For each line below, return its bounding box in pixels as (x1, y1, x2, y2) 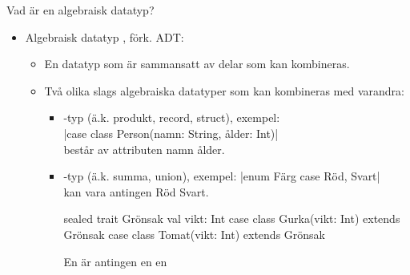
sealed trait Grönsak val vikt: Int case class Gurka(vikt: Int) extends (63, 210, 400, 227)
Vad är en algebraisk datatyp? (6, 2, 155, 18)
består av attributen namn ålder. (63, 140, 225, 157)
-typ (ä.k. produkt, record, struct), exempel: (63, 109, 280, 126)
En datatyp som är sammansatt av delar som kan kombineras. (44, 55, 350, 72)
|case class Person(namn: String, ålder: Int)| (63, 124, 279, 141)
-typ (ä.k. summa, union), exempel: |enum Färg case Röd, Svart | (63, 168, 380, 184)
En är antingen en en (63, 253, 167, 269)
